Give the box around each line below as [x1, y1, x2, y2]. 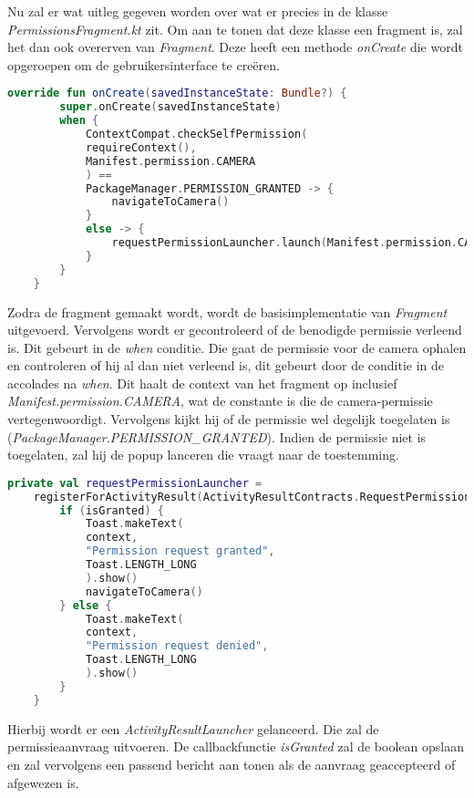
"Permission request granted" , [85, 544, 275, 558]
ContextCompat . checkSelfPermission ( [85, 128, 308, 140]
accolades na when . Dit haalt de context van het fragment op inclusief [7, 373, 397, 392]
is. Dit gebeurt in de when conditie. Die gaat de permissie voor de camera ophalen [7, 337, 467, 357]
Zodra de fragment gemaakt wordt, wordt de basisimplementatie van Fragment [7, 302, 448, 321]
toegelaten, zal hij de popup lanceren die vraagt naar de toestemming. [7, 445, 399, 464]
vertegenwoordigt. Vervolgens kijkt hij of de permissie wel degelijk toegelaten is [7, 409, 450, 429]
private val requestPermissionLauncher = [7, 476, 263, 490]
